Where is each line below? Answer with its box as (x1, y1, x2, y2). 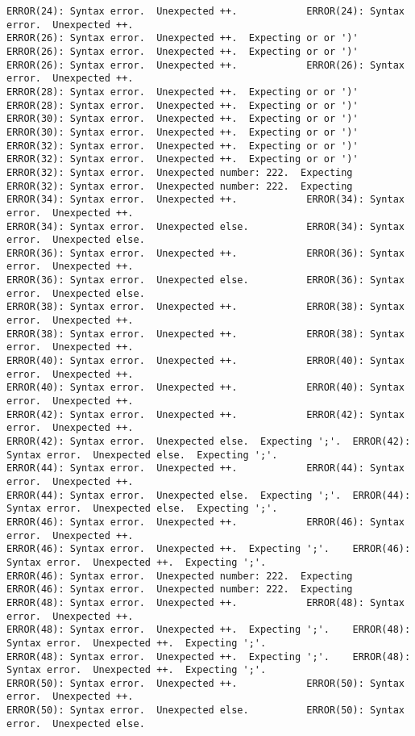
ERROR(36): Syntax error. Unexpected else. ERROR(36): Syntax (6, 274, 405, 286)
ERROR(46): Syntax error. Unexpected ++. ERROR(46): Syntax (6, 516, 405, 528)
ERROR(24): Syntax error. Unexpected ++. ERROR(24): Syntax (6, 6, 405, 17)
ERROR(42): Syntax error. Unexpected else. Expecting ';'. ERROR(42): (6, 436, 411, 447)
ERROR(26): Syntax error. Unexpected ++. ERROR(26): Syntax (6, 59, 405, 71)
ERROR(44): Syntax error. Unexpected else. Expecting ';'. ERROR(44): (6, 489, 411, 501)
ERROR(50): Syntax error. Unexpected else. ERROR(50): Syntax (6, 705, 405, 717)
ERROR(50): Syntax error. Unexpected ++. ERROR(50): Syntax (6, 677, 405, 689)
